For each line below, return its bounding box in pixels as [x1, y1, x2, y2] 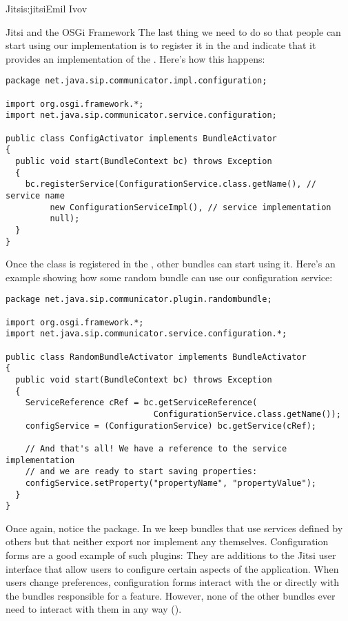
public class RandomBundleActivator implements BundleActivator [6, 352, 307, 362]
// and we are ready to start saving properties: [25, 467, 258, 477]
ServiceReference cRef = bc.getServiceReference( [25, 398, 258, 408]
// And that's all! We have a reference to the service [25, 443, 287, 454]
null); [50, 214, 80, 224]
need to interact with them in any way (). [6, 602, 182, 616]
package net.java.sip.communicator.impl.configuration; [6, 76, 267, 86]
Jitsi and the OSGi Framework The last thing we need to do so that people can [6, 24, 341, 39]
